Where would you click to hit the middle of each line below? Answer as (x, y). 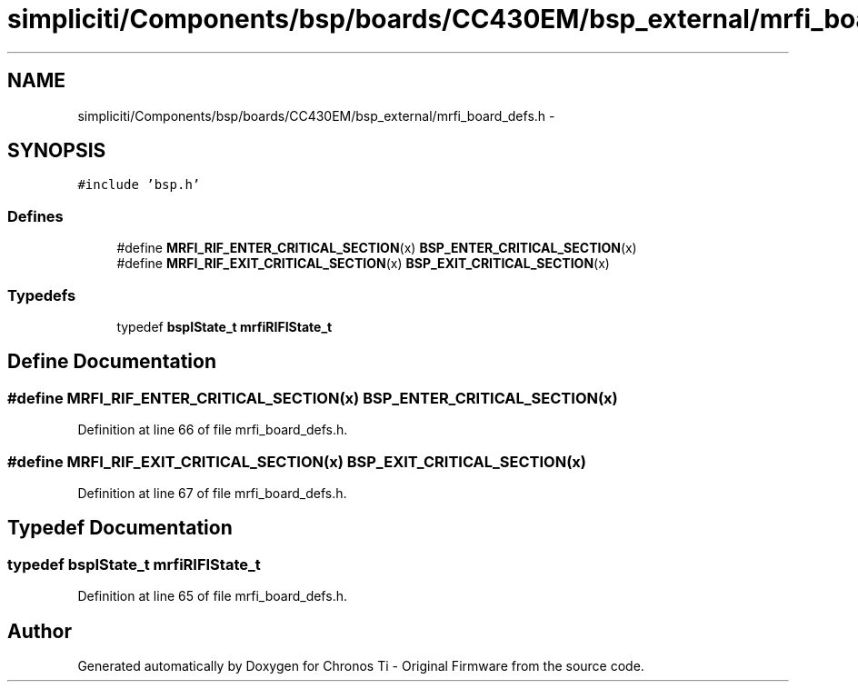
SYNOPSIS (57, 151)
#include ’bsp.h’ (139, 185)
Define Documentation (112, 362)
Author (40, 631)
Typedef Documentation (120, 528)
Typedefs (42, 295)
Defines (35, 216)
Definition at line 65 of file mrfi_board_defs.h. (212, 596)
